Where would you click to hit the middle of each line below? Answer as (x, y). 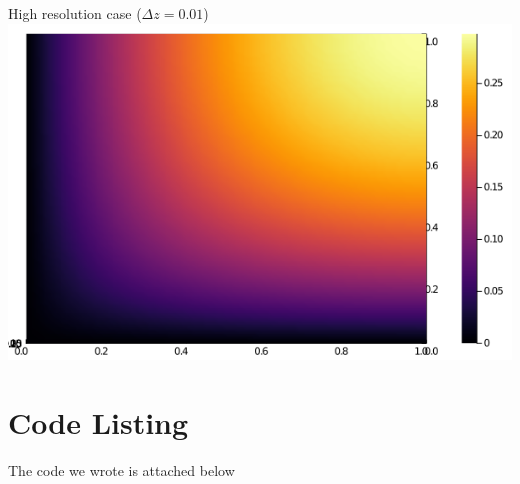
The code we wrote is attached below (121, 470)
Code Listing (98, 422)
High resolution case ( (75, 13)
